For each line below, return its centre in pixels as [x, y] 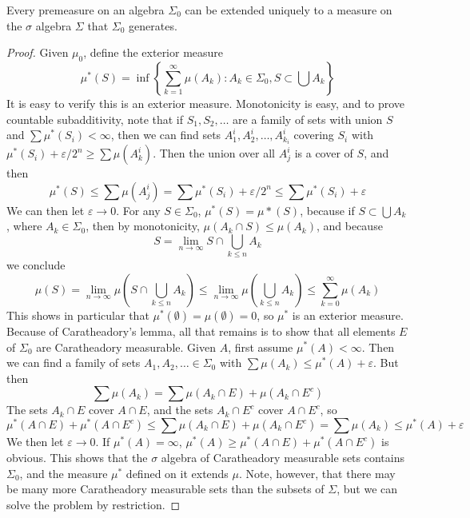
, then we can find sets [166, 135]
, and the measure [64, 473]
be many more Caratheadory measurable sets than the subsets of [165, 489]
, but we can [367, 489]
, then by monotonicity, [143, 226]
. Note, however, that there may [317, 473]
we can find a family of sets [74, 363]
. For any [138, 210]
